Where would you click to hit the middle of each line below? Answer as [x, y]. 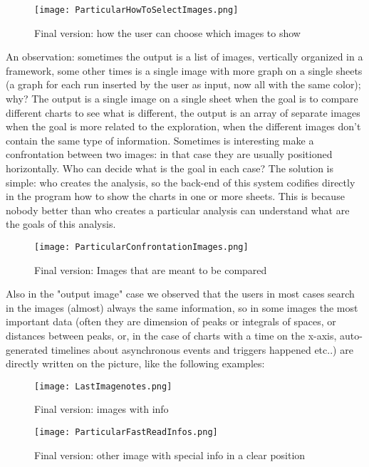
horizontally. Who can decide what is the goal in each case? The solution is [170, 168]
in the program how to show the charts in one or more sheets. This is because [175, 196]
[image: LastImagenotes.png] [103, 386]
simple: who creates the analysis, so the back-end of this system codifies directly [181, 182]
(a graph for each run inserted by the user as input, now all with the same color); [183, 84]
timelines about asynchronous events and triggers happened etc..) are [202, 349]
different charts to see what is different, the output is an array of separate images [183, 112]
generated [27, 349]
